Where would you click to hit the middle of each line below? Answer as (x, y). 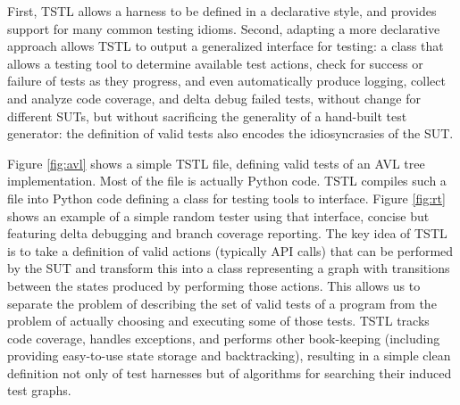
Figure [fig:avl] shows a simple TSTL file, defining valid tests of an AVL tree (216, 163)
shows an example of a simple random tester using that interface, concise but (218, 215)
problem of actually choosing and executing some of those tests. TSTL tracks (218, 321)
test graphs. (39, 390)
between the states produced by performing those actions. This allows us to (214, 285)
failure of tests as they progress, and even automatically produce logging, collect (226, 81)
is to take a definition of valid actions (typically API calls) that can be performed (230, 250)
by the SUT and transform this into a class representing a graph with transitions (229, 268)
